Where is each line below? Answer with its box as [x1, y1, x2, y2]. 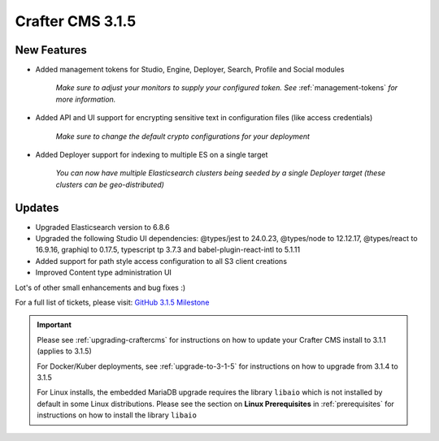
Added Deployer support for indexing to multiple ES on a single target [35, 150, 268, 160]
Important [37, 320, 72, 330]
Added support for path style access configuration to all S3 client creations [35, 256, 288, 266]
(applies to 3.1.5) [37, 346, 93, 357]
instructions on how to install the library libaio [37, 410, 197, 420]
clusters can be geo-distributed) [55, 179, 164, 189]
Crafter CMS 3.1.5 [15, 12, 137, 30]
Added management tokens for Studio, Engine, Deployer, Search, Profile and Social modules [35, 65, 345, 75]
